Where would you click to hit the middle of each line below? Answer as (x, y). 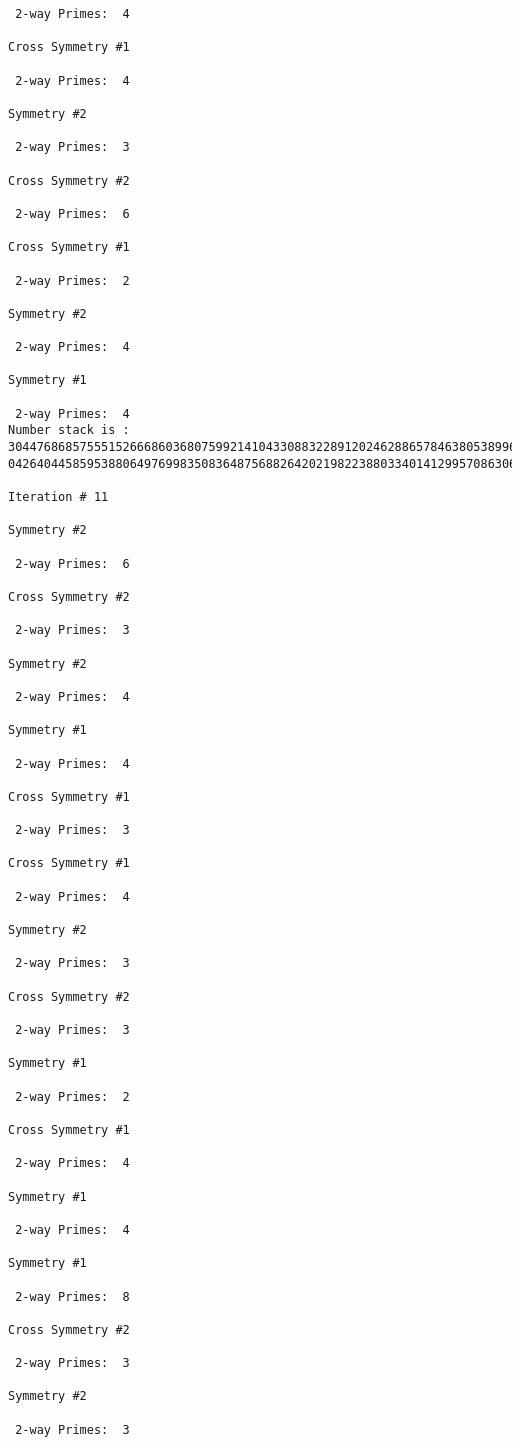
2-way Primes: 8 (72, 1296)
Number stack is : (69, 430)
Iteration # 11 (58, 497)
